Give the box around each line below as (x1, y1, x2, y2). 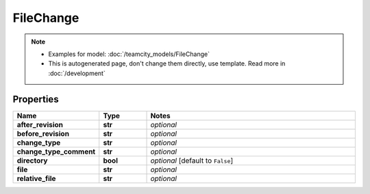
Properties (12, 93, 59, 105)
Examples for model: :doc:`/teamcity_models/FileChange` (48, 50, 210, 58)
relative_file (16, 174, 56, 183)
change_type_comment (16, 147, 96, 156)
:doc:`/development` (48, 69, 106, 77)
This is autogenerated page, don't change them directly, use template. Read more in (48, 59, 286, 68)
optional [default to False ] (150, 156, 234, 165)
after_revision (16, 120, 64, 129)
